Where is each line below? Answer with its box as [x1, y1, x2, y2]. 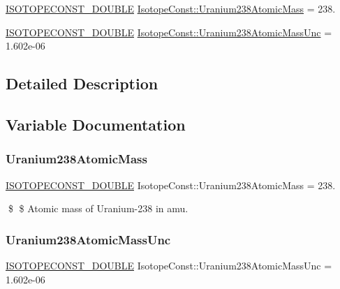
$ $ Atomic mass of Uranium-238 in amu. [8, 201, 189, 216]
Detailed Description [6, 73, 158, 94]
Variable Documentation [6, 113, 186, 135]
